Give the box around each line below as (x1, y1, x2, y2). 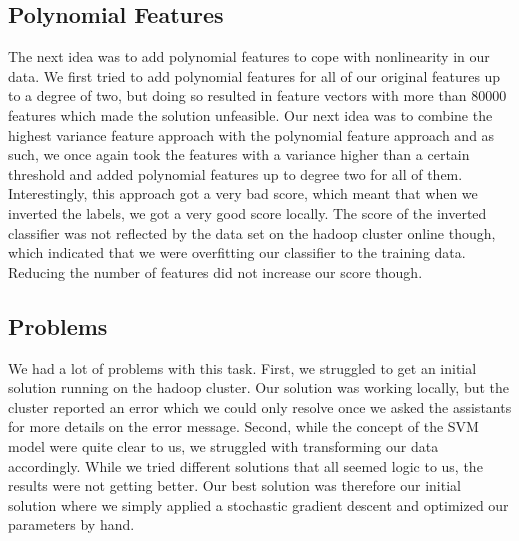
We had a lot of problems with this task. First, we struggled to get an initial (8, 357, 477, 378)
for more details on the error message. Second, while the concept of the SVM (8, 416, 479, 437)
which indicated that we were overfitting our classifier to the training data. (8, 242, 466, 263)
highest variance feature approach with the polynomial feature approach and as (8, 124, 495, 145)
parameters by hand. (8, 514, 135, 535)
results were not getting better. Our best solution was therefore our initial (8, 475, 461, 496)
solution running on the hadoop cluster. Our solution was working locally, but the (8, 377, 510, 398)
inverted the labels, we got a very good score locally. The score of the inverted (8, 202, 487, 223)
